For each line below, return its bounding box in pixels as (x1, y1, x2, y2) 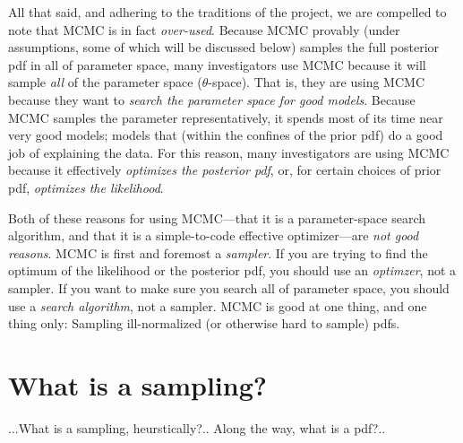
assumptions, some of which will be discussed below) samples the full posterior (8, 38, 440, 56)
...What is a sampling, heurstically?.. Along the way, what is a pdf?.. (8, 418, 386, 437)
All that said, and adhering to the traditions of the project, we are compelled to (8, 3, 447, 21)
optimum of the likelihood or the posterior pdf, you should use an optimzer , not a (8, 261, 457, 280)
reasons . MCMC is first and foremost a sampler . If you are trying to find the (8, 243, 428, 262)
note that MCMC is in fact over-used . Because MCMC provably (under (8, 20, 400, 39)
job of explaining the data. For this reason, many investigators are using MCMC (8, 143, 450, 161)
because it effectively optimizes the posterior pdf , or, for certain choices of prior (8, 161, 442, 179)
